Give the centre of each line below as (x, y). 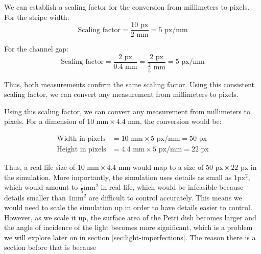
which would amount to (41, 187)
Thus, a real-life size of (40, 167)
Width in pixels (81, 138)
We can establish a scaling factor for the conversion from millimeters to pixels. (127, 7)
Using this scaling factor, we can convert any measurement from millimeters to (127, 111)
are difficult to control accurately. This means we (165, 197)
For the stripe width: (37, 17)
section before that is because (50, 247)
